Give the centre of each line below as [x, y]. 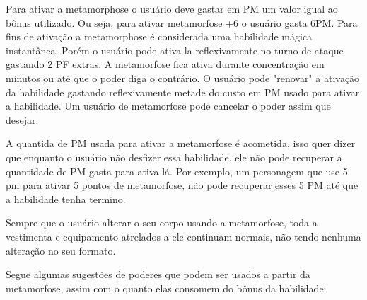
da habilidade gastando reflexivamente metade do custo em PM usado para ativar [183, 92]
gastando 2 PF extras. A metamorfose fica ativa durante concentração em [165, 64]
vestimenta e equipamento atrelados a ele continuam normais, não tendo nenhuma [183, 236]
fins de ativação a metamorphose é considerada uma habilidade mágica [159, 36]
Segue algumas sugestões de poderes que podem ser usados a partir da [158, 274]
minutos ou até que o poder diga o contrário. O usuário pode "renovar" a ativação [183, 77]
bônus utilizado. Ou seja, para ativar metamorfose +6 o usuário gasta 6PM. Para [182, 22]
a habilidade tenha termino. [66, 198]
